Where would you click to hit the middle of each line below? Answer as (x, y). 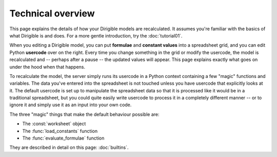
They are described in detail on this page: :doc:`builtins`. (69, 148)
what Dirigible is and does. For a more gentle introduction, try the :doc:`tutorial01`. (96, 35)
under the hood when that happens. (47, 67)
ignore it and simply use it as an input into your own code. (71, 105)
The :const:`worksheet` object (54, 124)
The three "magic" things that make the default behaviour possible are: (84, 114)
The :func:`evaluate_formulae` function (63, 138)
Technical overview (52, 13)
